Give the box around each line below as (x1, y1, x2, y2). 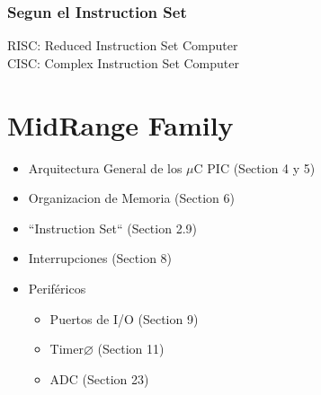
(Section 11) (97, 339, 165, 358)
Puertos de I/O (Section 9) (49, 309, 199, 328)
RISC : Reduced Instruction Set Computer (7, 36, 238, 55)
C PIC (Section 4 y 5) (193, 158, 316, 177)
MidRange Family (7, 106, 234, 143)
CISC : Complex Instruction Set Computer (7, 53, 239, 72)
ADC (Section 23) (49, 369, 149, 388)
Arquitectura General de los (28, 158, 183, 177)
